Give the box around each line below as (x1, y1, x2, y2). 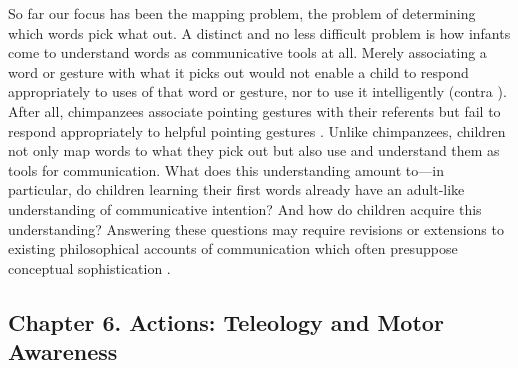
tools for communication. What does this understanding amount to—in (8, 159, 444, 180)
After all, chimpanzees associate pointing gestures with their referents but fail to (8, 100, 501, 121)
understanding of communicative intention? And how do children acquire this (8, 198, 482, 219)
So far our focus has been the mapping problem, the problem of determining (8, 3, 476, 23)
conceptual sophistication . (8, 257, 171, 278)
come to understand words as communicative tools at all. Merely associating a (8, 42, 487, 63)
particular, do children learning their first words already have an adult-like (8, 179, 465, 200)
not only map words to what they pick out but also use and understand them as (8, 140, 500, 161)
